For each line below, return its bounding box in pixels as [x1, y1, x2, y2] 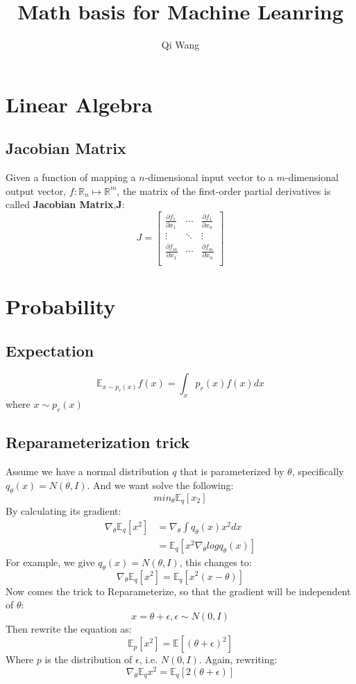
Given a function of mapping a [6, 170, 136, 185]
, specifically [291, 464, 344, 479]
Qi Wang [161, 37, 200, 52]
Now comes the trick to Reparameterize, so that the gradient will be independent [6, 583, 351, 598]
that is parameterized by [180, 464, 285, 479]
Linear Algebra [6, 89, 153, 118]
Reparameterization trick [6, 431, 190, 453]
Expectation [6, 339, 94, 361]
